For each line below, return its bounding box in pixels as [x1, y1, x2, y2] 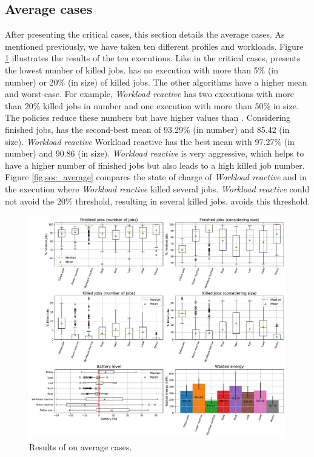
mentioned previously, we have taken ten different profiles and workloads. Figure [5, 39, 304, 52]
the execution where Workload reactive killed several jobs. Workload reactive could [5, 182, 310, 195]
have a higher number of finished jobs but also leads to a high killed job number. [5, 158, 305, 171]
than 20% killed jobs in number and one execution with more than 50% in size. [5, 99, 299, 112]
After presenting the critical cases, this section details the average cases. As [5, 28, 285, 41]
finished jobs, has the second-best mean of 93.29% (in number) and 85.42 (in [5, 123, 290, 135]
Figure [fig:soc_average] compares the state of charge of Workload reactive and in [5, 171, 307, 183]
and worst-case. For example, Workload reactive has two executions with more [5, 87, 294, 100]
